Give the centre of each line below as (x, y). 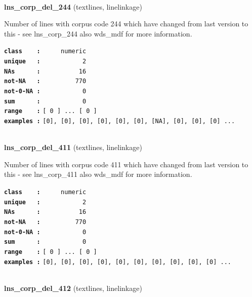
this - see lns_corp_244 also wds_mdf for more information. (98, 33)
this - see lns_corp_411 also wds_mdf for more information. (98, 174)
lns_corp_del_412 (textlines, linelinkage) (73, 288)
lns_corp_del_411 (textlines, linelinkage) (73, 147)
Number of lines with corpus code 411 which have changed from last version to (126, 164)
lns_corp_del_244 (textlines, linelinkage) (73, 6)
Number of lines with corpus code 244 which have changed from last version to (126, 24)
